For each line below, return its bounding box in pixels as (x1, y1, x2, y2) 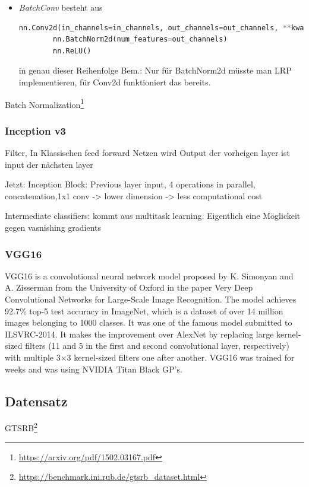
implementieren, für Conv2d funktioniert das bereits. (18, 75, 211, 88)
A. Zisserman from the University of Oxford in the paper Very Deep (5, 281, 253, 294)
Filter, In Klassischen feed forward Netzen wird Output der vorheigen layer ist (5, 147, 290, 159)
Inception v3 (5, 123, 67, 138)
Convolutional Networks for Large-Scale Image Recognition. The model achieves (5, 293, 297, 305)
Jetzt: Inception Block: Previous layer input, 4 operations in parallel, (5, 178, 256, 190)
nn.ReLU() (53, 46, 92, 55)
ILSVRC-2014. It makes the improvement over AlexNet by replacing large (5, 327, 274, 340)
